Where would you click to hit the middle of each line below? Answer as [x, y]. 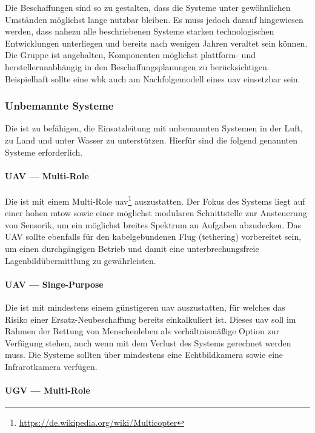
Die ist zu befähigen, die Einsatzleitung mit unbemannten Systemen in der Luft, [154, 128]
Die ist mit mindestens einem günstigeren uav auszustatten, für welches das [145, 307]
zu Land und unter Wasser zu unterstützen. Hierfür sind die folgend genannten [151, 140]
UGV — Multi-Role [48, 390]
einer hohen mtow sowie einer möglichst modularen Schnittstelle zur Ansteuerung [156, 213]
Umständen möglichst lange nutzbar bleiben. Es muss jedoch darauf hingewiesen [154, 19]
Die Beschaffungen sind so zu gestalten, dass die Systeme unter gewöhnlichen [148, 7]
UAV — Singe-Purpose [54, 284]
